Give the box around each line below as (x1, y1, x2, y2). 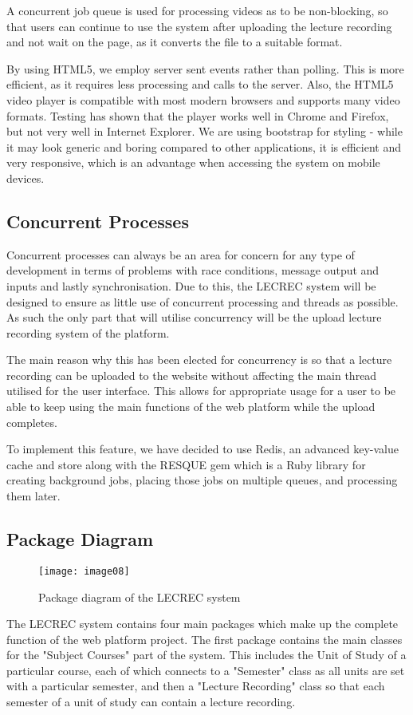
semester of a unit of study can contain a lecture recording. (6, 693, 296, 710)
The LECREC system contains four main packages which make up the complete (6, 615, 399, 632)
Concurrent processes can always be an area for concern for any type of (6, 246, 355, 263)
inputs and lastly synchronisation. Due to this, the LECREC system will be (6, 277, 376, 294)
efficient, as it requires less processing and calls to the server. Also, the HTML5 (6, 76, 394, 93)
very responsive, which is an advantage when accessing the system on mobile (6, 154, 380, 171)
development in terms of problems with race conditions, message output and (6, 262, 380, 278)
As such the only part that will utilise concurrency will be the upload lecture (6, 309, 382, 326)
